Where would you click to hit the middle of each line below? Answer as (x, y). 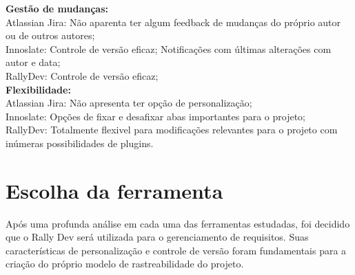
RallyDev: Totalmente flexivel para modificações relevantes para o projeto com (172, 130)
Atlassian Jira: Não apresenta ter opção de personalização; (129, 103)
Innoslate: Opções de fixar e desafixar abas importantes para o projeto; (155, 116)
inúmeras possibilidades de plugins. (80, 143)
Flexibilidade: (38, 89)
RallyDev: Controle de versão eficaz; (82, 75)
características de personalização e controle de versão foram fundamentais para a (176, 250)
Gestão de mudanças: (57, 8)
